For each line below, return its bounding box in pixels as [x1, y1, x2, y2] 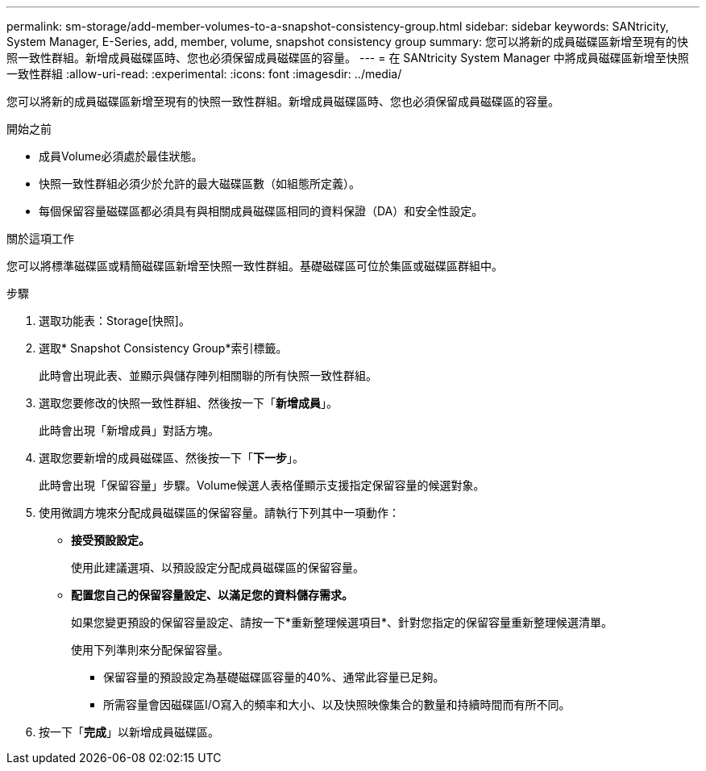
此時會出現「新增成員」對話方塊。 [39, 423, 219, 437]
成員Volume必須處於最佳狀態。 [39, 149, 203, 163]
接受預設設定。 [71, 533, 150, 547]
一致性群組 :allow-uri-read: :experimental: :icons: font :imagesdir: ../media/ [6, 67, 402, 81]
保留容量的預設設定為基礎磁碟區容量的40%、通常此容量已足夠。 [103, 670, 445, 684]
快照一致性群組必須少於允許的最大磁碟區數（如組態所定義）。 [39, 177, 360, 190]
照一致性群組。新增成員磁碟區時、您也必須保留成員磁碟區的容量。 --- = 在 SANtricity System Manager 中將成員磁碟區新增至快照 [6, 51, 689, 65]
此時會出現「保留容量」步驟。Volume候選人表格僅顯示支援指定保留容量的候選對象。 [39, 478, 485, 492]
